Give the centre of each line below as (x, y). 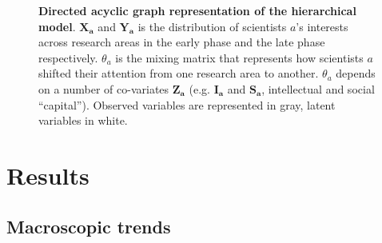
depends (356, 73)
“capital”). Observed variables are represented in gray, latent (187, 104)
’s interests (322, 26)
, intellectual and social (318, 88)
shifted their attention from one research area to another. (179, 73)
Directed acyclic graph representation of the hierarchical (197, 10)
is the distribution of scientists (212, 26)
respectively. (68, 57)
